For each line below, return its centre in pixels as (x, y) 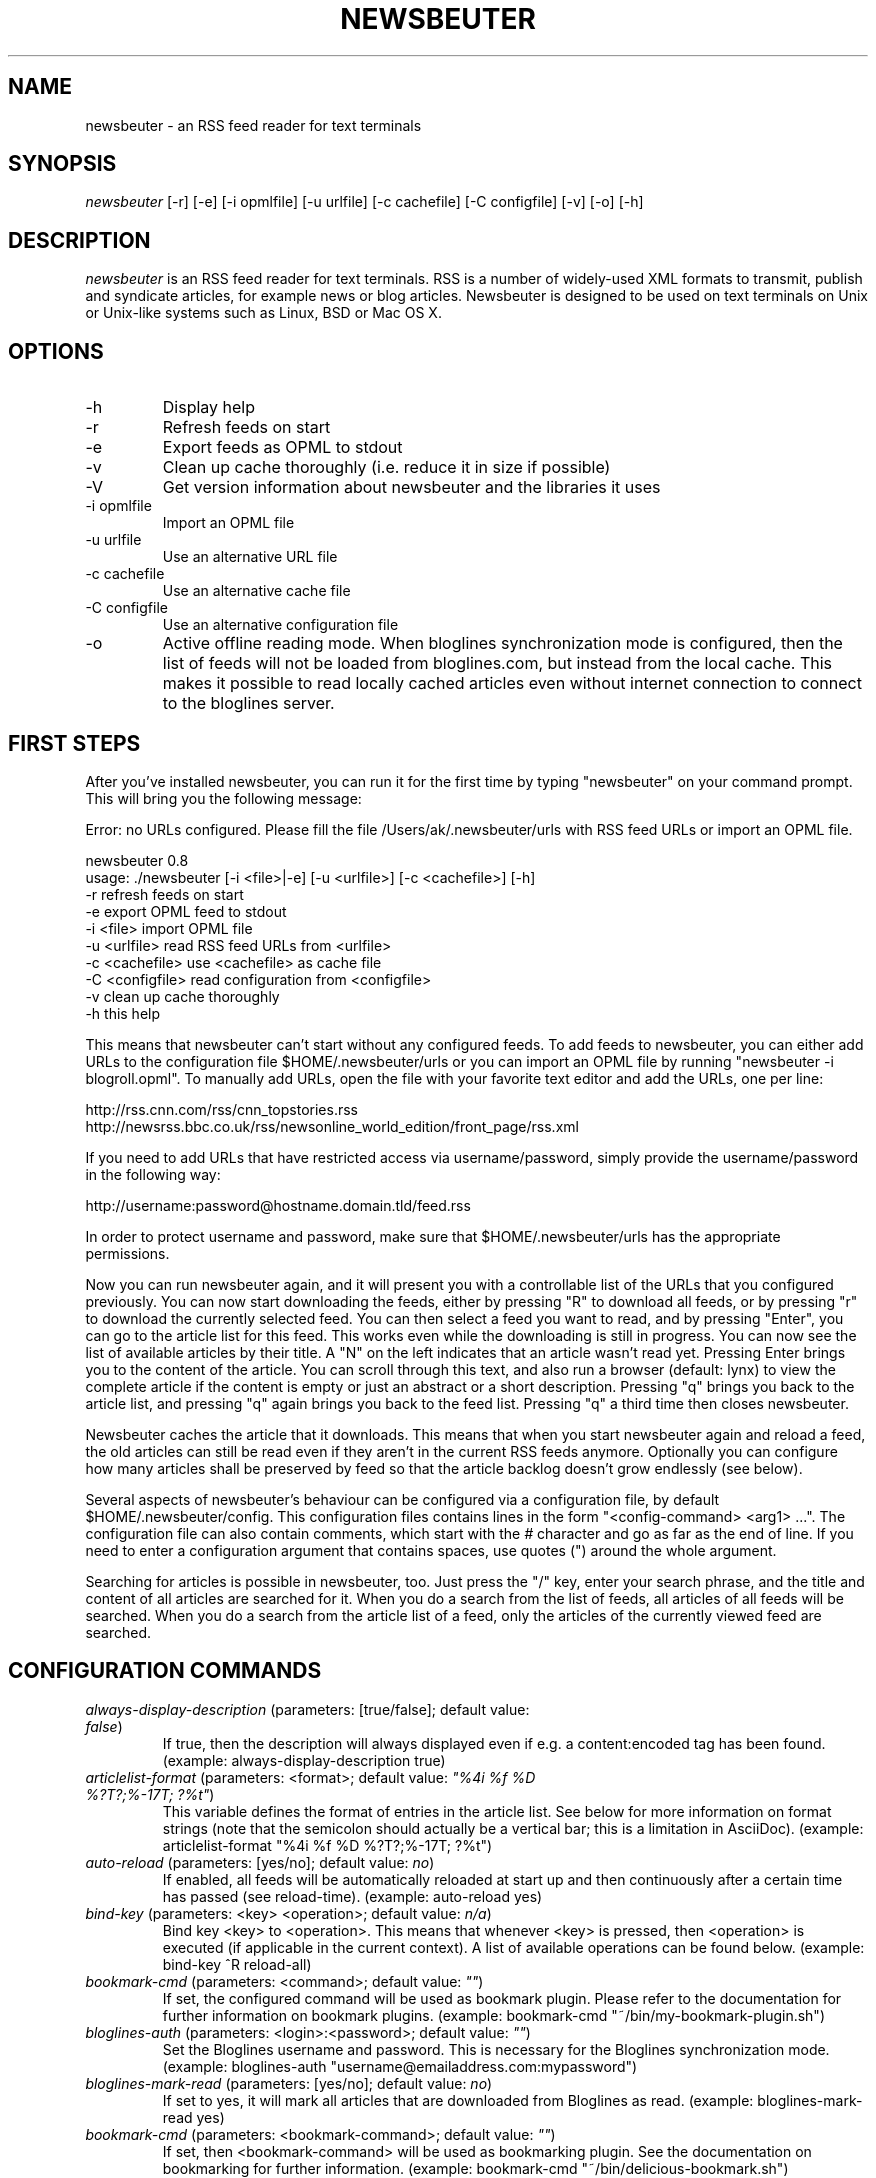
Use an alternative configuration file (280, 625)
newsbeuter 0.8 (137, 860)
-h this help (123, 1013)
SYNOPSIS (62, 164)
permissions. (127, 1253)
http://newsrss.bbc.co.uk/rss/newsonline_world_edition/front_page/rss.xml (332, 1126)
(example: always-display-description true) (304, 1760)
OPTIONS (56, 351)
